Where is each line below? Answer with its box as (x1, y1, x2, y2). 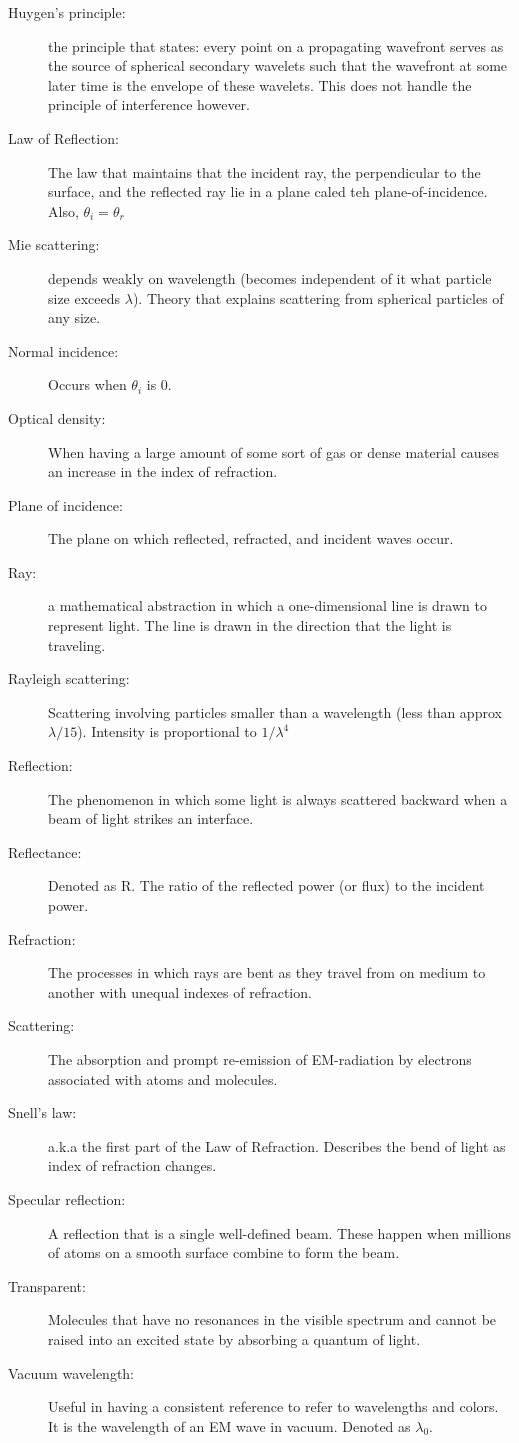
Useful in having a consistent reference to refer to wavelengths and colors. (48, 1396, 499, 1417)
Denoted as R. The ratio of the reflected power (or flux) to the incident (48, 875, 485, 896)
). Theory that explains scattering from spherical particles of (132, 287, 504, 308)
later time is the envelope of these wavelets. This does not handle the (48, 74, 472, 95)
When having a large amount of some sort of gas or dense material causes (48, 441, 499, 462)
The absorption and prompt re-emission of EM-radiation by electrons (48, 1048, 472, 1069)
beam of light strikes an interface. (48, 808, 254, 829)
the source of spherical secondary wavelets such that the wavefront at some (48, 55, 508, 76)
